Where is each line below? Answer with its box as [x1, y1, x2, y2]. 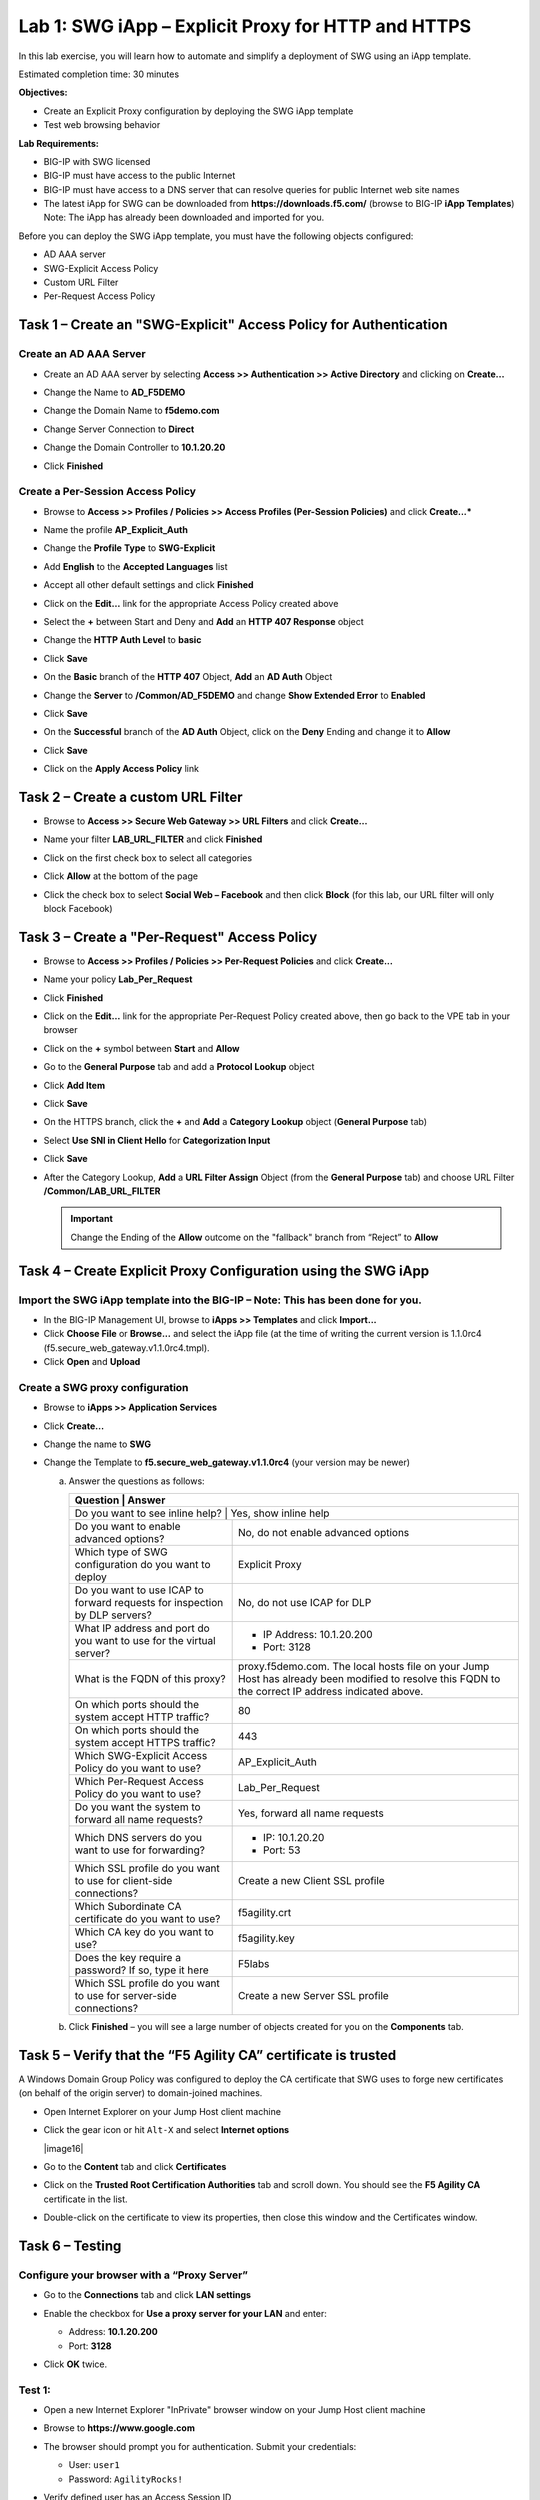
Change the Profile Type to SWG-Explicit [43, 542, 216, 554]
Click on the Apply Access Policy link [43, 763, 200, 775]
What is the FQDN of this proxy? [74, 1672, 227, 1686]
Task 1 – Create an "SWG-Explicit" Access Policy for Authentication [18, 316, 448, 334]
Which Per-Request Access [74, 1775, 204, 1789]
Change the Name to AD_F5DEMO [43, 386, 186, 398]
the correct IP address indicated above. [237, 1685, 424, 1699]
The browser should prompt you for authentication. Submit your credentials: [43, 2440, 357, 2452]
